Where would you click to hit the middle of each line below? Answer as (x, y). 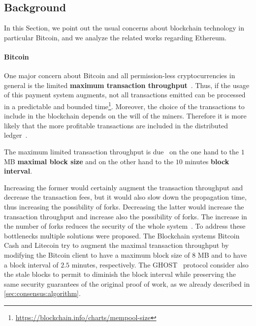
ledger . (16, 135)
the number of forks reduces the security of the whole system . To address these (125, 226)
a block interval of (31, 264)
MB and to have (222, 254)
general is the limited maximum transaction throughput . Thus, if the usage (127, 85)
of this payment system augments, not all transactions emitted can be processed (125, 95)
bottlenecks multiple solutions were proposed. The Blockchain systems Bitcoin (122, 235)
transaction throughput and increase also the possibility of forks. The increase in (126, 216)
